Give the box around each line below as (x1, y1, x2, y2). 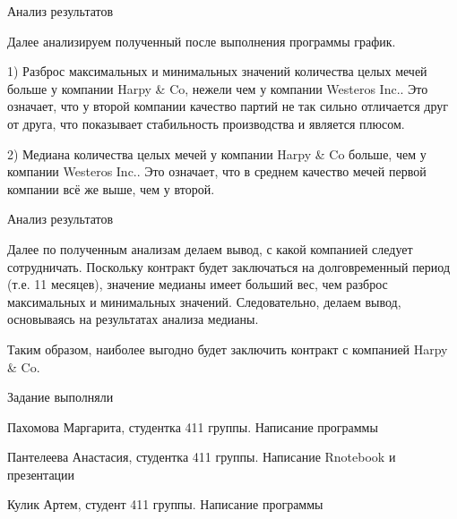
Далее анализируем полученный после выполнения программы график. (7, 31, 396, 50)
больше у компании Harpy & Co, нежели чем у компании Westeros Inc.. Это (7, 79, 428, 98)
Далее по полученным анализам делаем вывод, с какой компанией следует (7, 239, 413, 258)
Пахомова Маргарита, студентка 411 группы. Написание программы (7, 417, 378, 436)
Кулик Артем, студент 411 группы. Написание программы (7, 495, 323, 514)
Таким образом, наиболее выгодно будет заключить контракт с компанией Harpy (7, 339, 448, 358)
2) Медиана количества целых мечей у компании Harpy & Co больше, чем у (7, 144, 427, 163)
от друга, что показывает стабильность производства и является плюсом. (7, 114, 405, 132)
